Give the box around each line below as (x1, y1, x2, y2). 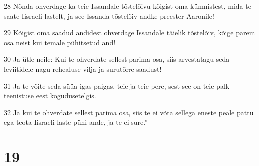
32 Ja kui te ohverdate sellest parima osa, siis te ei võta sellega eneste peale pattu (4, 107, 254, 117)
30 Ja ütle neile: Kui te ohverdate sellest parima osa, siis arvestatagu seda (4, 54, 230, 64)
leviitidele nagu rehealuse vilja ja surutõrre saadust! (4, 63, 162, 74)
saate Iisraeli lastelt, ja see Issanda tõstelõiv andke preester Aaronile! (4, 10, 214, 21)
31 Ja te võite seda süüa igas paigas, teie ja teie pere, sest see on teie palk (4, 80, 230, 91)
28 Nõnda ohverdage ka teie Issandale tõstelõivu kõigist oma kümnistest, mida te (4, 1, 251, 11)
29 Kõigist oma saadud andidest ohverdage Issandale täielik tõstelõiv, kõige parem (4, 27, 255, 38)
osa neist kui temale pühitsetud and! (4, 37, 116, 47)
